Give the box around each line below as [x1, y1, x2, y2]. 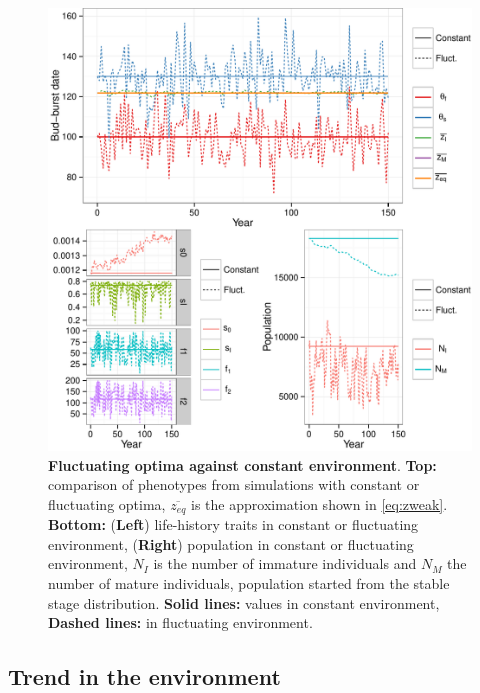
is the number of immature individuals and [153, 553, 417, 574]
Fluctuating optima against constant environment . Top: [48, 454, 437, 475]
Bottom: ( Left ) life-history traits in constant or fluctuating [48, 514, 419, 535]
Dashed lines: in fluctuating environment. [48, 612, 313, 633]
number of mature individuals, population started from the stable [48, 573, 450, 594]
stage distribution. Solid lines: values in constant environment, [48, 592, 440, 613]
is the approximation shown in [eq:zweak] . [191, 493, 448, 514]
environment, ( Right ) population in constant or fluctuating [48, 533, 414, 554]
